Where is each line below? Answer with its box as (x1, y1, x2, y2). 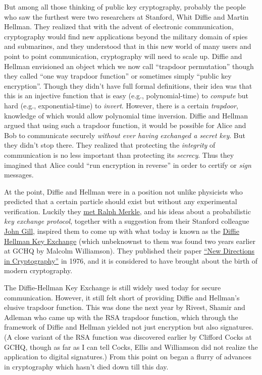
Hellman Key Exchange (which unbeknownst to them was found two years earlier (4, 235, 255, 246)
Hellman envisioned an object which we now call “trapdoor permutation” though (4, 60, 254, 71)
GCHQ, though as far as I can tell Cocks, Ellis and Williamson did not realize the (4, 341, 258, 352)
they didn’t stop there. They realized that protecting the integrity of (4, 140, 216, 150)
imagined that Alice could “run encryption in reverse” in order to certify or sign (4, 159, 251, 170)
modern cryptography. (4, 265, 73, 276)
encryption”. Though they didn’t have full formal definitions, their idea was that (4, 80, 252, 91)
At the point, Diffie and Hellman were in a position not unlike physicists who (4, 186, 243, 197)
